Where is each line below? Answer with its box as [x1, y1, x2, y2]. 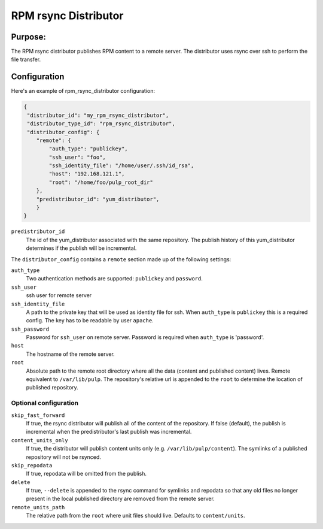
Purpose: [11, 32, 46, 42]
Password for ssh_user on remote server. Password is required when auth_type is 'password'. [26, 334, 264, 341]
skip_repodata [11, 462, 53, 468]
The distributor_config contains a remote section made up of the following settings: [11, 255, 231, 263]
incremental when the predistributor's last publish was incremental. [26, 428, 192, 436]
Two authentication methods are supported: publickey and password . [26, 275, 203, 282]
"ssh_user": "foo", [48, 153, 106, 161]
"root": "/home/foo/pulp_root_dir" [48, 179, 154, 186]
